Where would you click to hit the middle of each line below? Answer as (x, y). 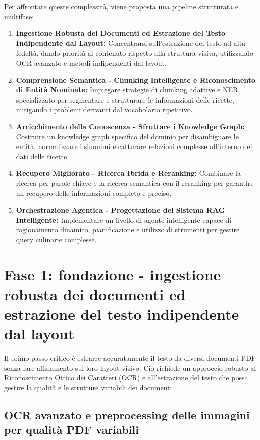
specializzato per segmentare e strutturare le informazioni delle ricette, (125, 99)
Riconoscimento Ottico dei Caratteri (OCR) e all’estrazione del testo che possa (126, 378)
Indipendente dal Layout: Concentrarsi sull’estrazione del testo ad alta (131, 43)
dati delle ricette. (42, 156)
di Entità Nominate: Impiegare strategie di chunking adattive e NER (127, 90)
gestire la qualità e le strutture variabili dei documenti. (89, 387)
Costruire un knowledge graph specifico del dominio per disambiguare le (127, 136)
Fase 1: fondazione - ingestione (113, 274)
